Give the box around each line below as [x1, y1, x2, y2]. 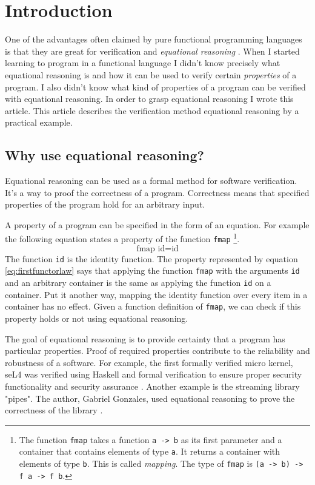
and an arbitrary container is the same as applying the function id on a [5, 276, 271, 289]
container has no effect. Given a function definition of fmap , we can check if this [5, 300, 301, 313]
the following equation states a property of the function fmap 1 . [5, 231, 240, 245]
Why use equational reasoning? [5, 146, 204, 164]
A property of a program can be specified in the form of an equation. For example [5, 218, 310, 231]
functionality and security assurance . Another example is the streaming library [5, 379, 300, 392]
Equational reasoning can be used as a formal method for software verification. [5, 174, 297, 187]
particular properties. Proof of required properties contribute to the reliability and [5, 344, 310, 357]
